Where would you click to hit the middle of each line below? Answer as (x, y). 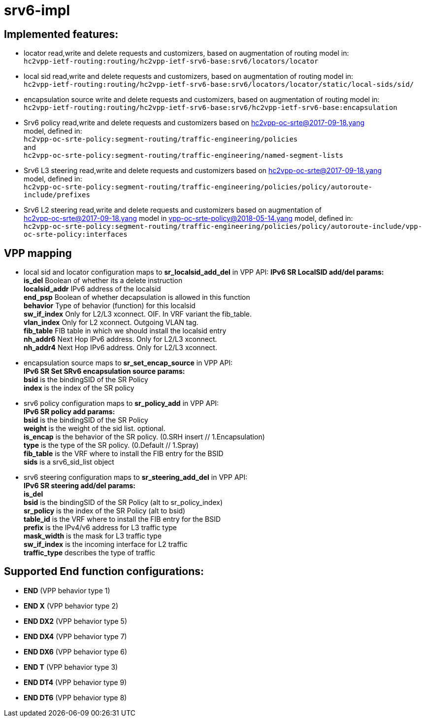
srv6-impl (37, 10)
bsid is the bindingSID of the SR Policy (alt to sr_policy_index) (123, 503)
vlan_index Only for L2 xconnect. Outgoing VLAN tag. (111, 323)
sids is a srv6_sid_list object (69, 462)
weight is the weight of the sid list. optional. (95, 429)
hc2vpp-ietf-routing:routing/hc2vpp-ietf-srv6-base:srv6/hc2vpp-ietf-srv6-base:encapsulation (211, 108)
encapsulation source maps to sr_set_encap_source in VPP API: (128, 363)
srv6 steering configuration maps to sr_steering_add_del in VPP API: (136, 477)
